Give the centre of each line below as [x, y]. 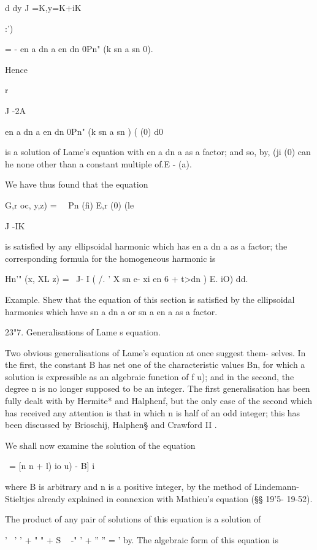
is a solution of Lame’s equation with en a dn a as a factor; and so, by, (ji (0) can [158, 152]
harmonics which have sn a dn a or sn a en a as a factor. [111, 311]
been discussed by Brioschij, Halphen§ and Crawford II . [111, 425]
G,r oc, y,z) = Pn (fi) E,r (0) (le [70, 204]
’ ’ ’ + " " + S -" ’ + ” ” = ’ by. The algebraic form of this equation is [142, 539]
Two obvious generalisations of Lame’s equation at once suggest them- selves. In [155, 352]
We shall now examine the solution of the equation [100, 445]
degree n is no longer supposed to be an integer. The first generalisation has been [158, 388]
